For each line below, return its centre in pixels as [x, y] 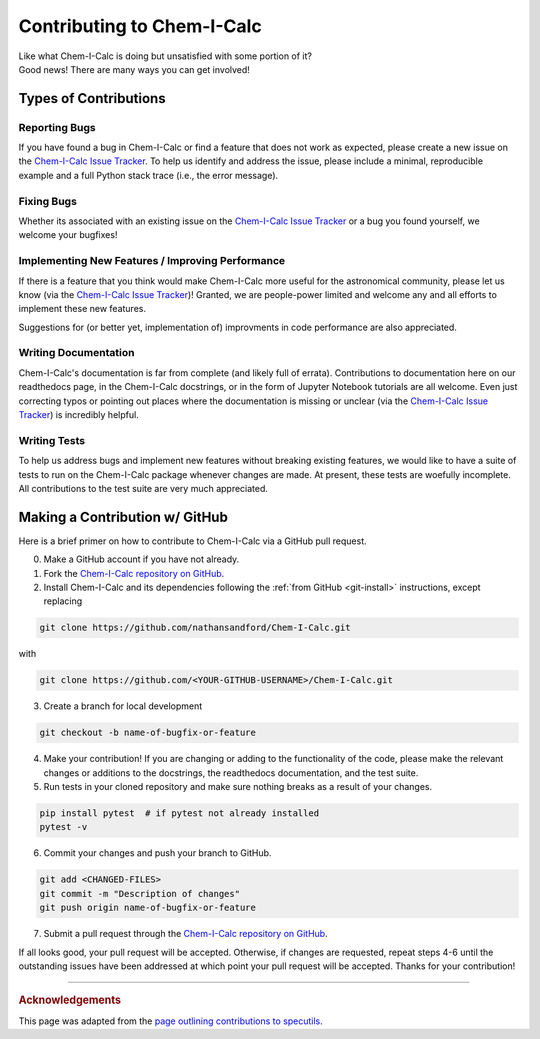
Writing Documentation [76, 353]
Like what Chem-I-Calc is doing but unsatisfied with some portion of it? [165, 56]
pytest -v [63, 827]
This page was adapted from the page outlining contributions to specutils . [171, 1021]
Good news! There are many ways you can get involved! [134, 69]
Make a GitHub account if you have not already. [141, 559]
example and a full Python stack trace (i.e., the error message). [148, 175]
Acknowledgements [70, 1000]
